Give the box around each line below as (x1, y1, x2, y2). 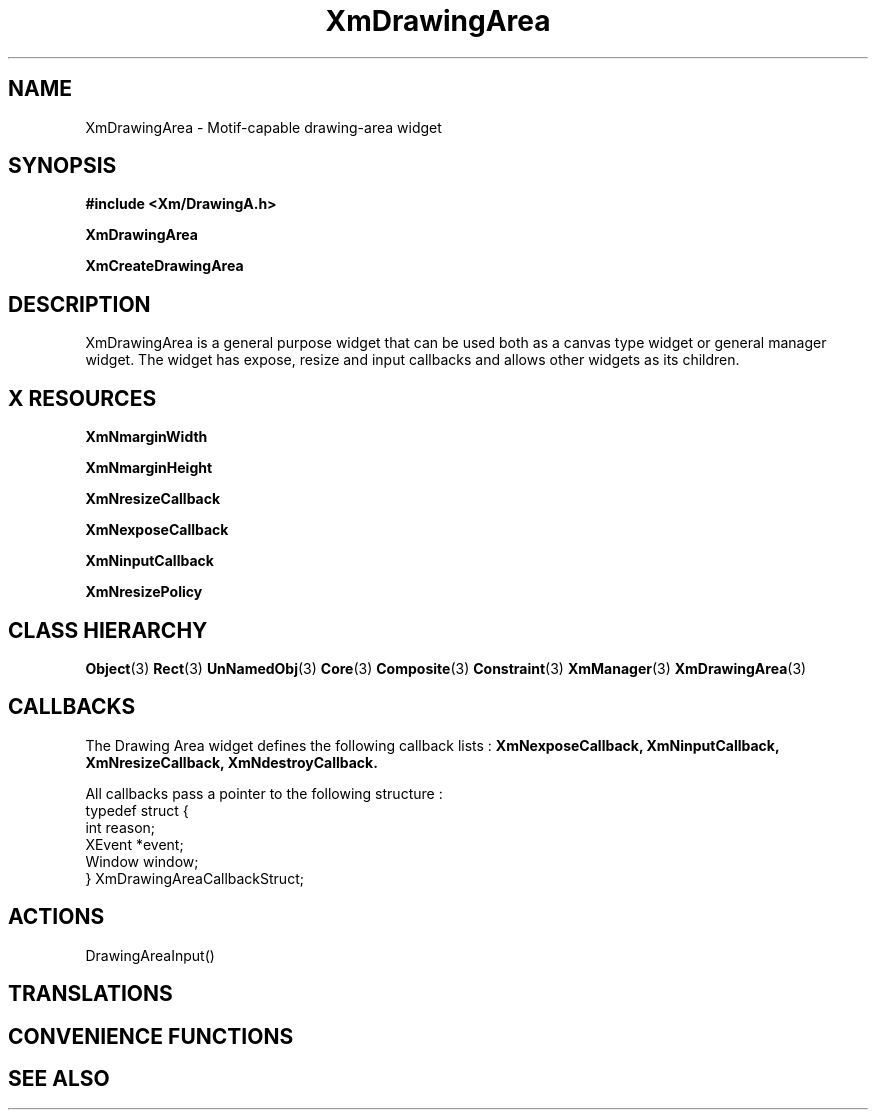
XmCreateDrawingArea (85, 257, 244, 275)
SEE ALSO (8, 1065, 110, 1091)
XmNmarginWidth (85, 428, 208, 446)
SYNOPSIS (8, 153, 117, 179)
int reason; (85, 818, 156, 836)
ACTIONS (8, 904, 105, 930)
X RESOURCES (8, 385, 157, 411)
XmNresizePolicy (85, 583, 203, 601)
